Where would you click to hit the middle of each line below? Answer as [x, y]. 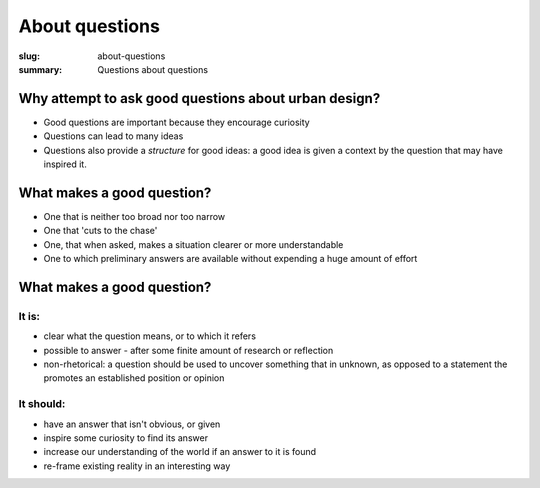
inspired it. [65, 164]
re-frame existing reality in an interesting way [137, 466]
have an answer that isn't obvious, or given [132, 424]
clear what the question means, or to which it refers [150, 336]
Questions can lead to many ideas [113, 136]
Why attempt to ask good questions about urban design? [199, 98]
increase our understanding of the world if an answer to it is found [180, 452]
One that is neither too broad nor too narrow [134, 216]
